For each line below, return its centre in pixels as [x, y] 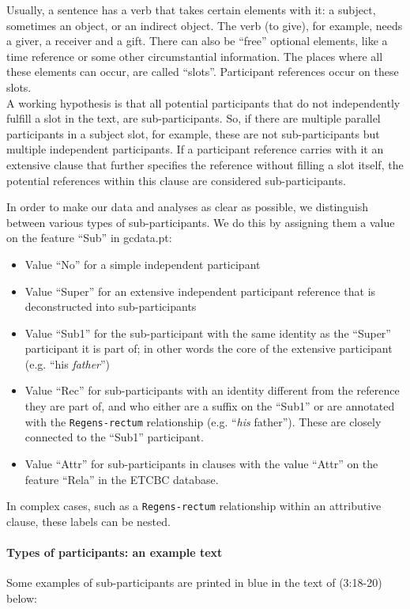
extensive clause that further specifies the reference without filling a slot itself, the [205, 164]
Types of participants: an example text [115, 552]
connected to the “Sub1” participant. [114, 437]
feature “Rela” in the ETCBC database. [122, 479]
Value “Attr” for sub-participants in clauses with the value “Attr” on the [201, 463]
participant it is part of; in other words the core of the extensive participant [209, 348]
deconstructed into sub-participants [111, 306]
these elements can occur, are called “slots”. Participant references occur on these [203, 72]
